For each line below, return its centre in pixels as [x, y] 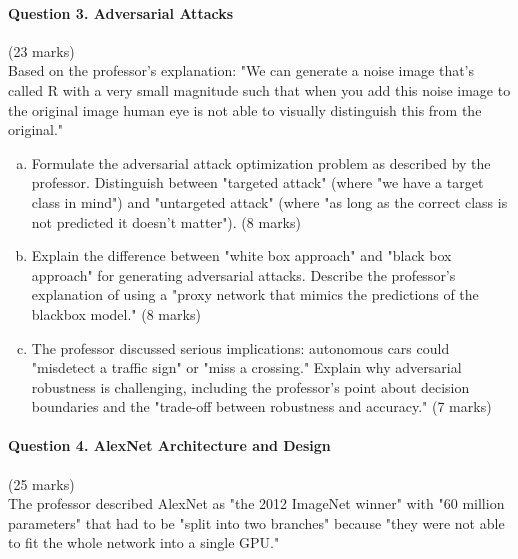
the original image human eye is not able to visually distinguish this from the [245, 109]
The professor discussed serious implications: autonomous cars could [240, 347]
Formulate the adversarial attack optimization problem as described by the [261, 162]
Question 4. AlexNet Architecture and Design [169, 445]
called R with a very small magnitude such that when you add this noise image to [259, 89]
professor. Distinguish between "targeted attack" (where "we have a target [257, 182]
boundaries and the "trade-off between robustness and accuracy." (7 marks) [261, 406]
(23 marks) [41, 50]
